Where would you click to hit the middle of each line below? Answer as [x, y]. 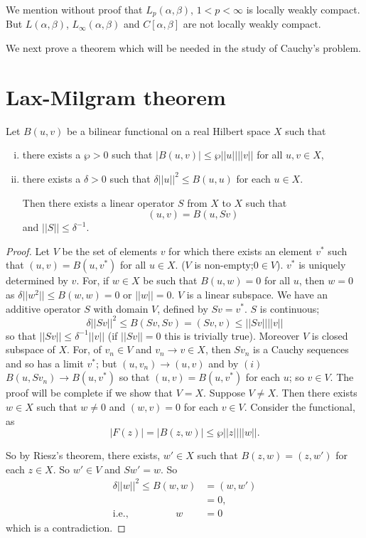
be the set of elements [109, 251]
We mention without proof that [74, 9]
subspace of [31, 349]
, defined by [183, 308]
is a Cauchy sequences [301, 349]
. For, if [93, 280]
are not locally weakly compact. [252, 24]
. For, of [84, 349]
